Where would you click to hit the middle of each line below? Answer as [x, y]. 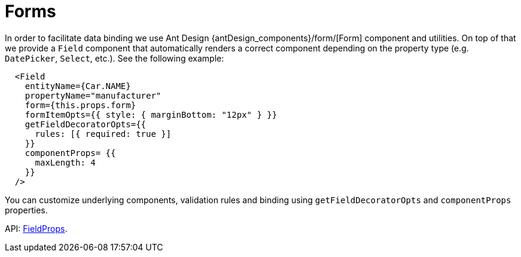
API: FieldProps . [36, 228]
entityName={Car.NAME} [78, 86]
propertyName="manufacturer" [93, 95]
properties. [26, 210]
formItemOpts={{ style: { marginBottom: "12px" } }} [151, 114]
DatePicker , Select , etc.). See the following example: [115, 58]
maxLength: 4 [65, 162]
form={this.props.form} [80, 105]
